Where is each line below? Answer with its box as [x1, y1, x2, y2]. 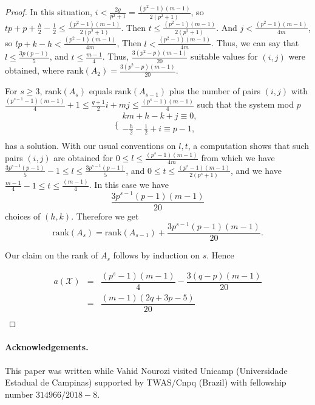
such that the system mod [197, 98, 294, 111]
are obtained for [53, 151, 113, 164]
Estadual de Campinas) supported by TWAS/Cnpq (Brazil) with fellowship [5, 376, 286, 389]
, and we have [230, 164, 282, 176]
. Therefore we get [71, 209, 139, 222]
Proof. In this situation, [5, 5, 93, 18]
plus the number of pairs [169, 85, 261, 97]
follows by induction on [113, 249, 200, 261]
